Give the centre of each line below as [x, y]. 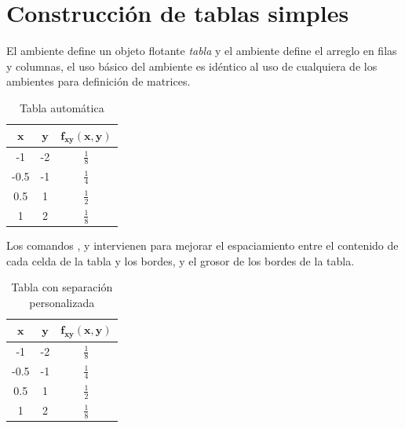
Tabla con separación [62, 287]
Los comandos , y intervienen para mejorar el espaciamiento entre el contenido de [202, 245]
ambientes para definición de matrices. [99, 81]
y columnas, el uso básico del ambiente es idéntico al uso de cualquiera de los [192, 66]
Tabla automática [62, 107]
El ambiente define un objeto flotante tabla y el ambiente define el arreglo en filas [202, 51]
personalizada [62, 302]
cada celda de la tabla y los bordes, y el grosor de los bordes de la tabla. [181, 260]
